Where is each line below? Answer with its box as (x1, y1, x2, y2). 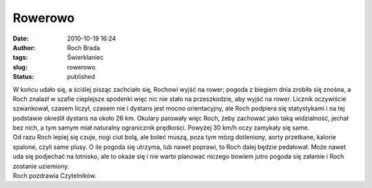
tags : (12, 54, 28, 62)
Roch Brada (67, 43, 101, 51)
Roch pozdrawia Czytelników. (12, 172, 96, 180)
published (67, 73, 96, 81)
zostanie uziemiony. (12, 162, 70, 170)
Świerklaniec (67, 54, 104, 62)
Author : (12, 43, 36, 51)
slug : (12, 62, 28, 71)
